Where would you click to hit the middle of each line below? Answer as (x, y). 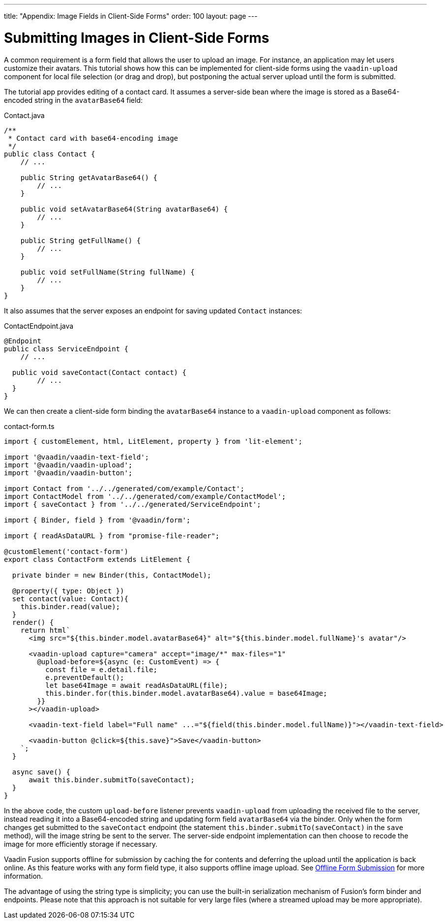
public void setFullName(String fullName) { (107, 272)
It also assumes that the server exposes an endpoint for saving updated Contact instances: (153, 310)
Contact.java (24, 115)
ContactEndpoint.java (39, 326)
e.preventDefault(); (85, 677)
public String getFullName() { (81, 240)
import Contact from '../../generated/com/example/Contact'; (124, 488)
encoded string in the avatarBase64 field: (74, 100)
